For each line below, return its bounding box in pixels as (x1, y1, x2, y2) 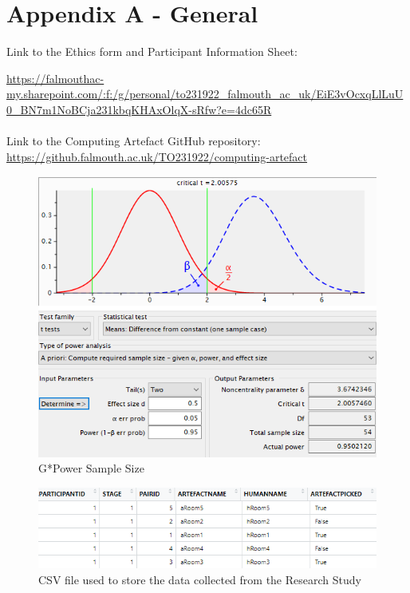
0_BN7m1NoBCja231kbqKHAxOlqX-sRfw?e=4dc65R (6, 101, 272, 117)
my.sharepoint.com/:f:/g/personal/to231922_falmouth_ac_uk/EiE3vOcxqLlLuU (6, 85, 404, 102)
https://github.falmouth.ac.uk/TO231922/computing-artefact (6, 148, 308, 164)
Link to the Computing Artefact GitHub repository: (6, 132, 261, 149)
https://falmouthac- (6, 69, 104, 86)
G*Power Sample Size (38, 460, 144, 476)
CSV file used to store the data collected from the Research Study (38, 571, 361, 587)
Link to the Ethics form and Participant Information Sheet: (6, 43, 298, 60)
